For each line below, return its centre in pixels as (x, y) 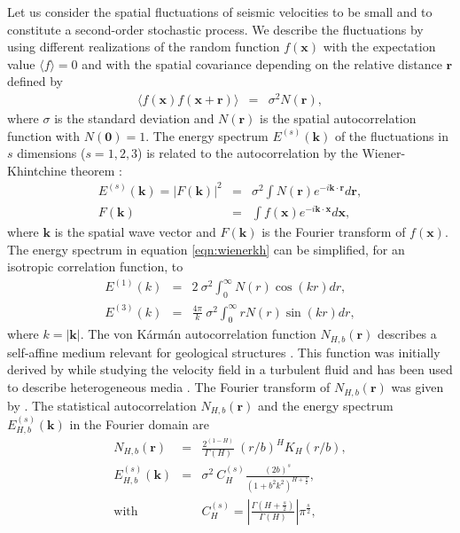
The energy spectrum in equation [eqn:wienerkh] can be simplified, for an (206, 249)
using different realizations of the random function (144, 47)
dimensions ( (51, 153)
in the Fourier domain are (139, 423)
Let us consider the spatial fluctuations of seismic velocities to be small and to (220, 12)
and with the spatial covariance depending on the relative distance (262, 63)
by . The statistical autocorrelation (102, 405)
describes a (407, 334)
